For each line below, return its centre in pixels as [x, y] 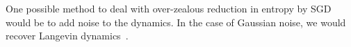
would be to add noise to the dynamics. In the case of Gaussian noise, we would [176, 22]
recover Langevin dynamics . [67, 36]
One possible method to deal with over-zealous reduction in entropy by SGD [169, 8]
